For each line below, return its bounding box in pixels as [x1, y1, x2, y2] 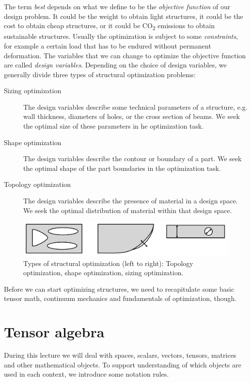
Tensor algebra [4, 322, 105, 342]
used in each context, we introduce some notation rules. [4, 369, 169, 379]
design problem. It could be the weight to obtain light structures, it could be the [4, 11, 243, 21]
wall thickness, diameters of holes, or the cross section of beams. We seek [23, 111, 240, 121]
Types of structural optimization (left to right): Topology [23, 258, 193, 268]
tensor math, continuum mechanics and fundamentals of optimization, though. [4, 293, 237, 303]
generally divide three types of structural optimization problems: [4, 69, 196, 79]
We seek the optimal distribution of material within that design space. [23, 205, 232, 215]
